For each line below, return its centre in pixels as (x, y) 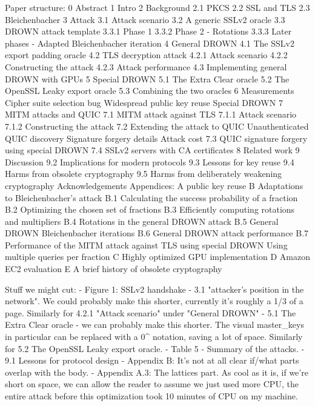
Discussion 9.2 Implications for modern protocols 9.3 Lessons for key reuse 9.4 (150, 161)
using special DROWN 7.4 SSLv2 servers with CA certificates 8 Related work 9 (152, 150)
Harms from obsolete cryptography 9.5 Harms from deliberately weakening (144, 174)
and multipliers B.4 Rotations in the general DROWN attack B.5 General (142, 221)
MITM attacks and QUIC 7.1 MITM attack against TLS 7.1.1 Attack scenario (151, 114)
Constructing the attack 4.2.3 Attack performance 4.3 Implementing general (146, 66)
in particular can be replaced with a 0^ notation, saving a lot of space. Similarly (154, 337)
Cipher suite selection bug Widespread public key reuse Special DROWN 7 (144, 102)
